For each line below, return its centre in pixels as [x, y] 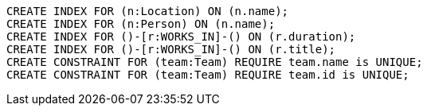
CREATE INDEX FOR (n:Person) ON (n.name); [141, 24]
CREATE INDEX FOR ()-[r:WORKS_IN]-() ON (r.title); [171, 49]
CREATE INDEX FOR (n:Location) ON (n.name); [148, 11]
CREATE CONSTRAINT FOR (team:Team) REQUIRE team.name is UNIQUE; [215, 62]
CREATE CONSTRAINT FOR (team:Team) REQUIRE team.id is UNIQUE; [208, 75]
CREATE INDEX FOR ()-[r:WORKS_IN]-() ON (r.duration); [181, 37]
